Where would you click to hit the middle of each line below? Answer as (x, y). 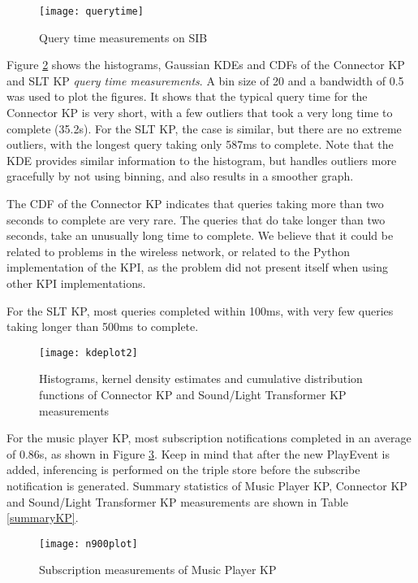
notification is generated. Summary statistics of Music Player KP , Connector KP (207, 485)
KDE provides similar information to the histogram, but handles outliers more (202, 160)
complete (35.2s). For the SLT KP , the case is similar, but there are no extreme (204, 128)
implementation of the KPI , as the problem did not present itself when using (197, 267)
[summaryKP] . (43, 518)
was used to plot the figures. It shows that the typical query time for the (187, 96)
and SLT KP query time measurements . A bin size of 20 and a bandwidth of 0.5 (205, 80)
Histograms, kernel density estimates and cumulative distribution (201, 379)
